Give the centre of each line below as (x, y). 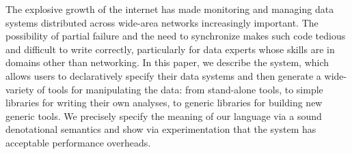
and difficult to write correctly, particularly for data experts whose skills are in (170, 49)
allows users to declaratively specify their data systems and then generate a (163, 75)
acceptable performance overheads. (78, 142)
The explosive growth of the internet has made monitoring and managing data (170, 9)
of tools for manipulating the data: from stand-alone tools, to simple (180, 89)
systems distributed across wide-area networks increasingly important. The (162, 22)
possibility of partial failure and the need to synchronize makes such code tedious (176, 36)
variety (20, 89)
